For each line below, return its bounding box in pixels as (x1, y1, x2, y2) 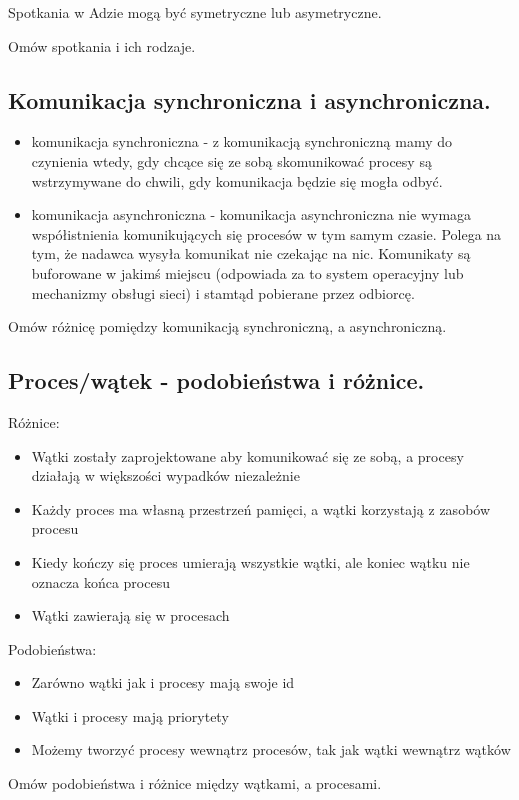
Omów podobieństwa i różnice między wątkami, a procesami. (8, 773, 382, 794)
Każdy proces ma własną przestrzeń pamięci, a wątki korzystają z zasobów (31, 498, 491, 519)
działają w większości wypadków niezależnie (31, 465, 300, 486)
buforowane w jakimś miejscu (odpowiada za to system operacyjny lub (31, 262, 464, 283)
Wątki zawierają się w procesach (31, 605, 230, 626)
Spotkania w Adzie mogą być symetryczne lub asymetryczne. (8, 2, 382, 22)
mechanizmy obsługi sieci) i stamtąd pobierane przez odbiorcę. (31, 282, 415, 303)
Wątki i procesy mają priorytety (31, 705, 229, 726)
